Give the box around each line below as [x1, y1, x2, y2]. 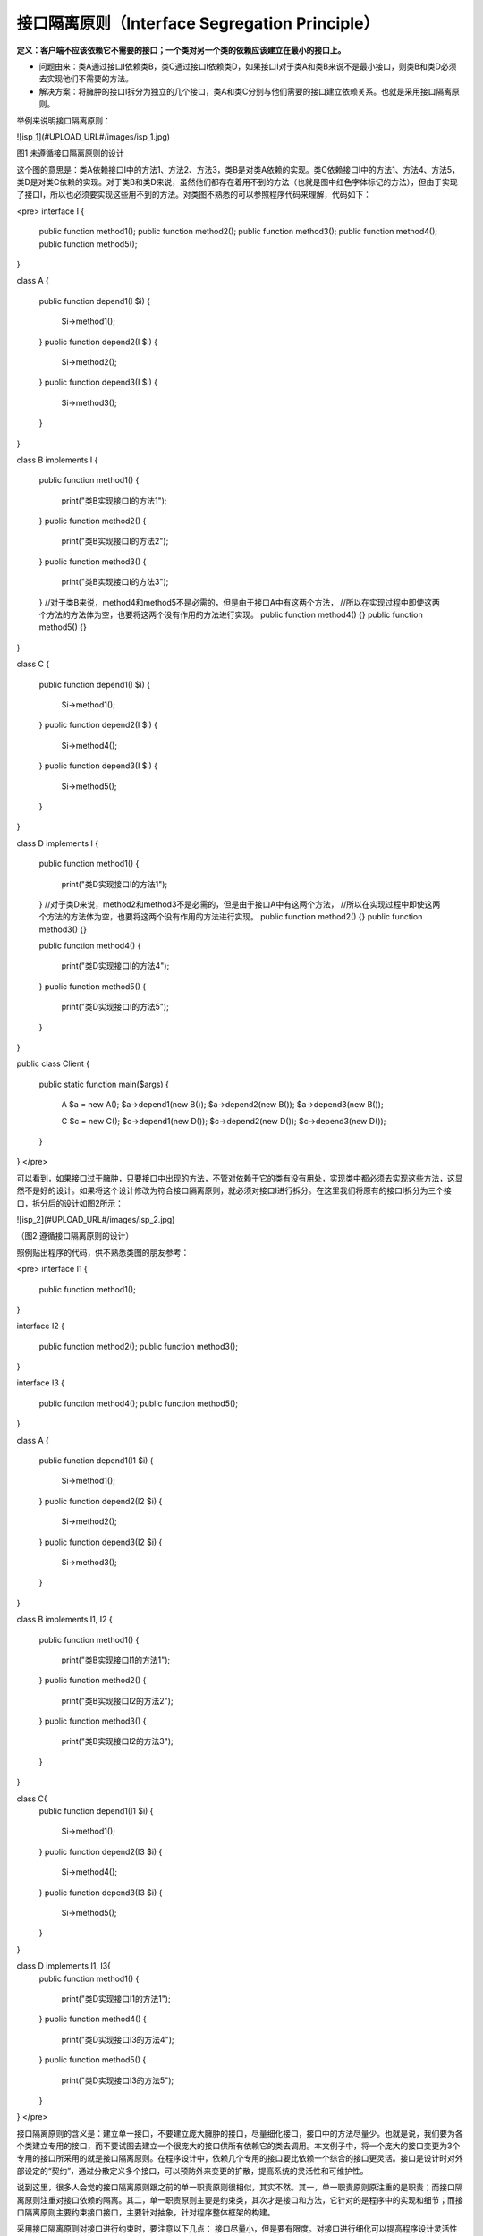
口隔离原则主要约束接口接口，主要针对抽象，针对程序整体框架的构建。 [16, 2207, 275, 2218]
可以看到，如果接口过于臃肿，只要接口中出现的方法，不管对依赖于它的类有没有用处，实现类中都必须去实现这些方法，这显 [16, 1173, 463, 1183]
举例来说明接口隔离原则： [16, 114, 111, 125]
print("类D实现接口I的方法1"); [61, 878, 168, 889]
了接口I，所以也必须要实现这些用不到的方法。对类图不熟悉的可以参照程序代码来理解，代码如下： [16, 189, 371, 200]
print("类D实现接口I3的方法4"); [61, 2034, 174, 2045]
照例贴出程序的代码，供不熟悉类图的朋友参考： [16, 1247, 190, 1258]
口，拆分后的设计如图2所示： [16, 1198, 124, 1208]
